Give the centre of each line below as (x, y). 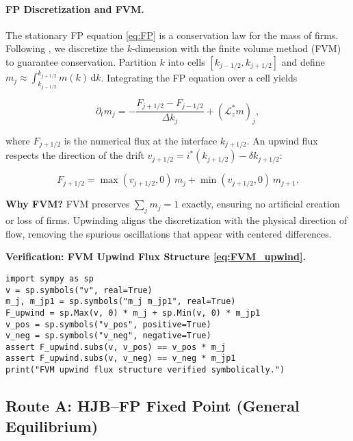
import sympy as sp (50, 278)
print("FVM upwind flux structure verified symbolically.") (145, 370)
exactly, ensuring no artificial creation (261, 204)
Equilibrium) (52, 426)
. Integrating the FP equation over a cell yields (199, 77)
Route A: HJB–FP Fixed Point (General (153, 406)
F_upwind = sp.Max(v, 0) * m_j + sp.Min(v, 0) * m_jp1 (133, 313)
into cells (186, 61)
